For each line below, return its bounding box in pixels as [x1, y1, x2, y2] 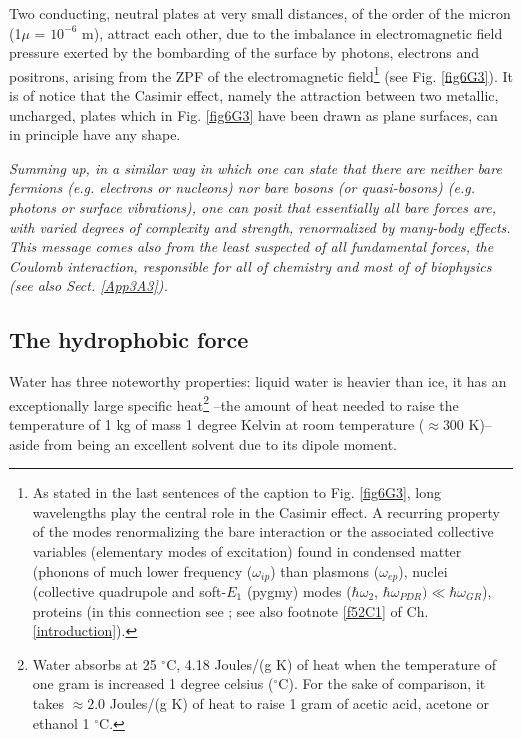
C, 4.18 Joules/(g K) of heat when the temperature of [166, 653, 496, 674]
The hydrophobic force [9, 324, 249, 355]
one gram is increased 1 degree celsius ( [32, 673, 274, 694]
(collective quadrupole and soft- [32, 581, 227, 602]
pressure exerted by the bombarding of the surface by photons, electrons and [9, 42, 480, 63]
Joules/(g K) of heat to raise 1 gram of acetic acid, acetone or [109, 693, 489, 713]
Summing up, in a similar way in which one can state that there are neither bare [9, 157, 502, 178]
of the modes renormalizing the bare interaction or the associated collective [32, 521, 494, 542]
